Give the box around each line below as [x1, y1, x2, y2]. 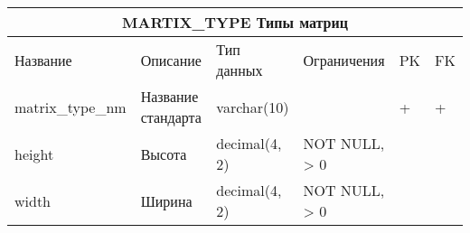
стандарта [140, 107, 202, 127]
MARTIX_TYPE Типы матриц [122, 12, 348, 33]
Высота [140, 143, 187, 164]
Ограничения [303, 49, 385, 70]
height [14, 143, 54, 164]
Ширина [140, 190, 193, 211]
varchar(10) [216, 96, 289, 117]
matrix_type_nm [14, 96, 127, 117]
